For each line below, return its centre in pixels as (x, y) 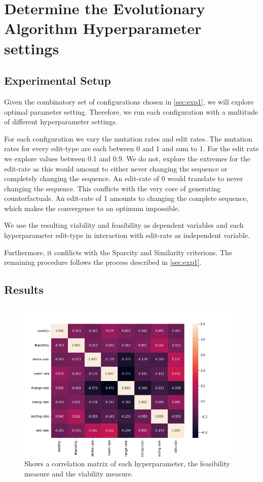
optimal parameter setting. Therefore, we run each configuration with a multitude (131, 111)
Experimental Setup (58, 80)
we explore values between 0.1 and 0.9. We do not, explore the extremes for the (127, 158)
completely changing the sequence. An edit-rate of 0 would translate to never (124, 178)
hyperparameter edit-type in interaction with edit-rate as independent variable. (127, 235)
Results (24, 289)
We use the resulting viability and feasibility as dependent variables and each (124, 225)
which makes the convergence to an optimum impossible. (92, 208)
